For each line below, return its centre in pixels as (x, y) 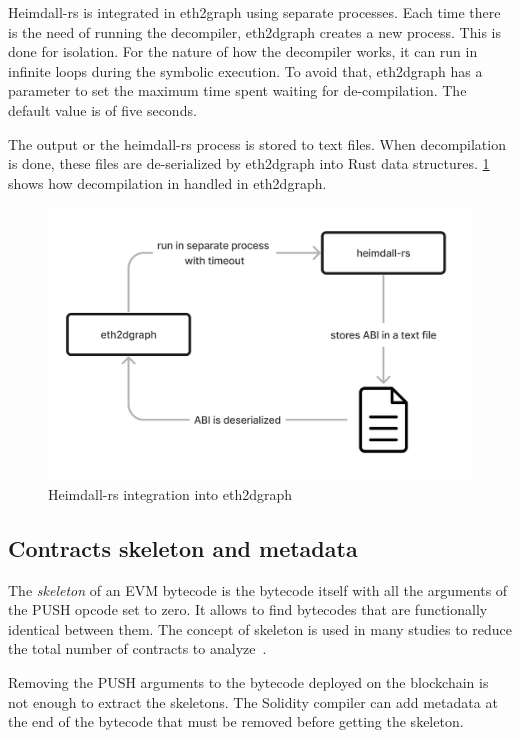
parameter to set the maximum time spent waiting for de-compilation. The (237, 90)
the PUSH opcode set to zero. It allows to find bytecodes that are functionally (248, 609)
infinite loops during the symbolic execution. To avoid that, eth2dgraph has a (245, 70)
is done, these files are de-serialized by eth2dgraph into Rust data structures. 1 (249, 163)
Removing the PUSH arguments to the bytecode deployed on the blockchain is (248, 681)
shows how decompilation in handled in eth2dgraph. (167, 182)
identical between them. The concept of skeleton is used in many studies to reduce (260, 628)
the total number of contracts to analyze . (137, 648)
